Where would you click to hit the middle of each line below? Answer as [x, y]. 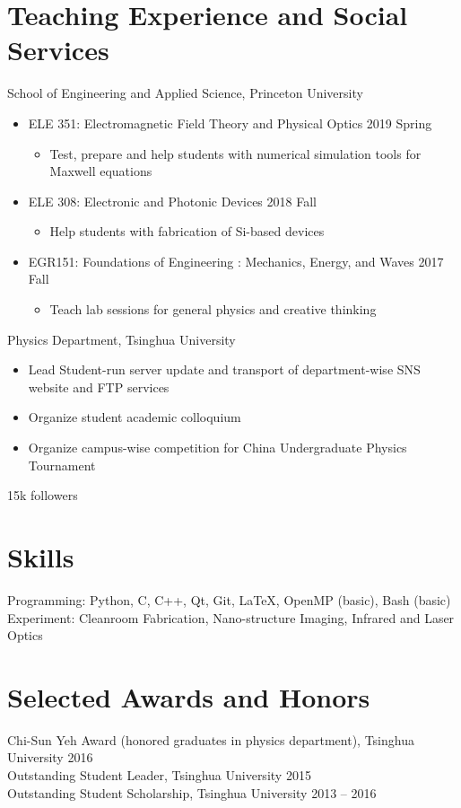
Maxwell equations [101, 171]
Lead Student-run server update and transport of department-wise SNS [224, 369]
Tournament [62, 465]
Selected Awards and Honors [189, 696]
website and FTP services [99, 386]
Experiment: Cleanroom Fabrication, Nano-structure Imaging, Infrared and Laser [231, 617]
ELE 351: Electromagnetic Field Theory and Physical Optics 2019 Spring [230, 123]
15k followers [43, 495]
